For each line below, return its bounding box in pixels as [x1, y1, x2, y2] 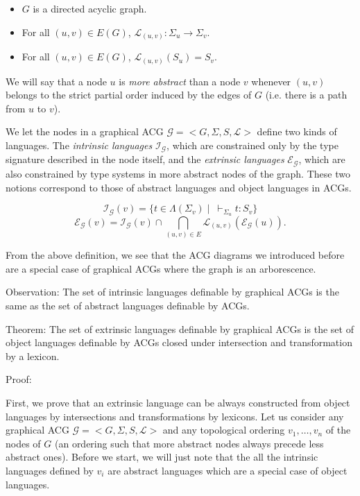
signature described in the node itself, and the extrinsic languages [6, 152, 284, 166]
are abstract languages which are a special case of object [108, 463, 348, 477]
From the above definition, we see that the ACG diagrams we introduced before [6, 248, 345, 262]
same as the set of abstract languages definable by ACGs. [6, 298, 250, 313]
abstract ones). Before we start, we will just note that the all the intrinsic [6, 450, 318, 464]
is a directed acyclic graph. [33, 1, 147, 15]
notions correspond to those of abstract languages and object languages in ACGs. [6, 180, 352, 194]
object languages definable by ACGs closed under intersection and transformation [6, 335, 352, 350]
